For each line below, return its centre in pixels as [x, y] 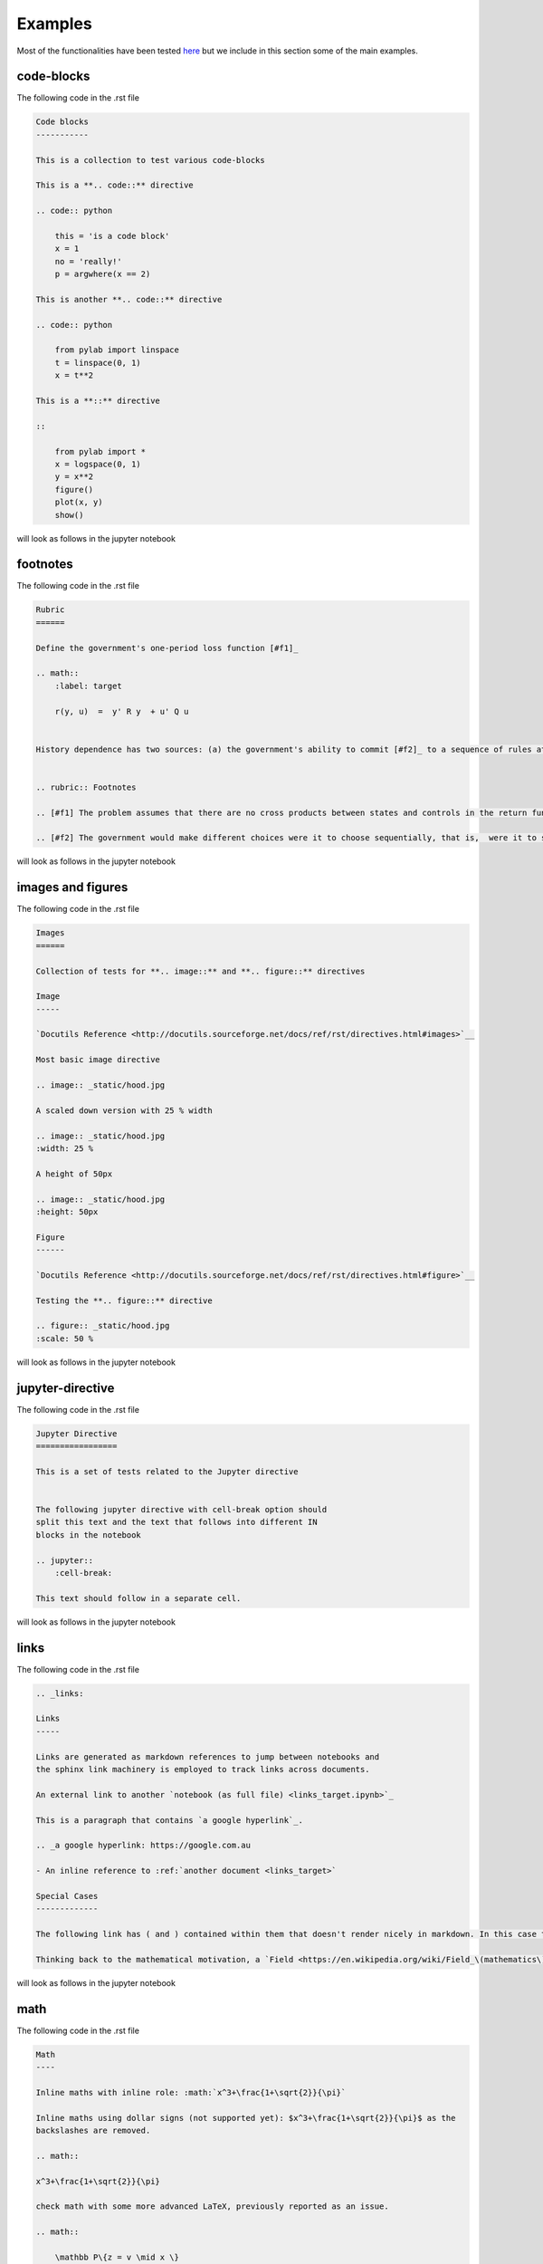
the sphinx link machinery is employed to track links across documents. [203, 1769]
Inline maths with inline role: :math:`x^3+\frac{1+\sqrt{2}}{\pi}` [191, 2092]
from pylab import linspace [117, 350]
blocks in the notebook [89, 1535]
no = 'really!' [88, 261]
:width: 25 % [65, 1148]
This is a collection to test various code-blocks [151, 160]
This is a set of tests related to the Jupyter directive [167, 1471]
